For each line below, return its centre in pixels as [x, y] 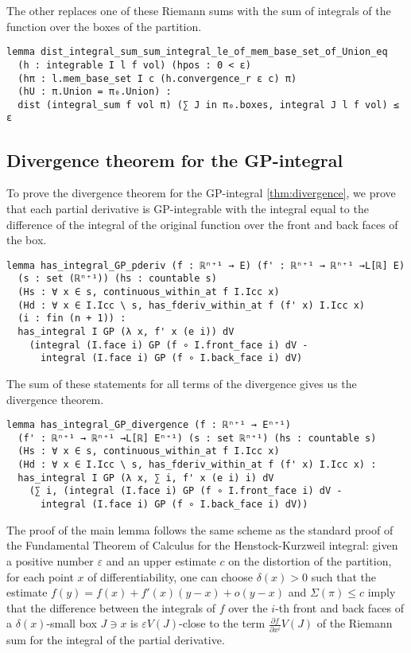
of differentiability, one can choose [170, 576]
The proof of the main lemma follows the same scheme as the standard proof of [200, 529]
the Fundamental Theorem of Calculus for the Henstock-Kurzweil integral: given [202, 545]
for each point [40, 576]
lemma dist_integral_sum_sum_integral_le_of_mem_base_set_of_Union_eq [197, 52]
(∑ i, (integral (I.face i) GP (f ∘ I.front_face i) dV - [186, 491]
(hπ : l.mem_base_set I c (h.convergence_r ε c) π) [157, 78]
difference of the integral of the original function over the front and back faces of [202, 224]
